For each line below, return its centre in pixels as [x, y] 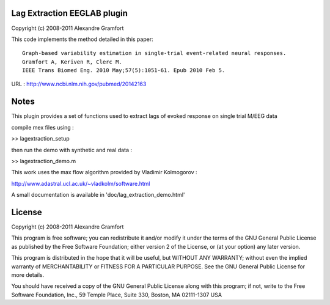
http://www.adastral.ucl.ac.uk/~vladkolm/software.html [81, 183]
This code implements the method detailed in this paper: [82, 39]
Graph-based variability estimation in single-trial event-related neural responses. [154, 53]
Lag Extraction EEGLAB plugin [70, 13]
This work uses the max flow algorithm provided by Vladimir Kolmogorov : [105, 172]
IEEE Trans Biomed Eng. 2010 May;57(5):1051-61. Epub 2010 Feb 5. [124, 71]
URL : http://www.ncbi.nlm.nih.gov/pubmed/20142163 [79, 84]
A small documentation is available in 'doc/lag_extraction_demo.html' [98, 195]
